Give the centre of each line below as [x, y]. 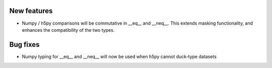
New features [31, 11]
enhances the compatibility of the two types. [68, 30]
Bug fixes [24, 45]
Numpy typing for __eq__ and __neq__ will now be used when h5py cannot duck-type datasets [119, 56]
